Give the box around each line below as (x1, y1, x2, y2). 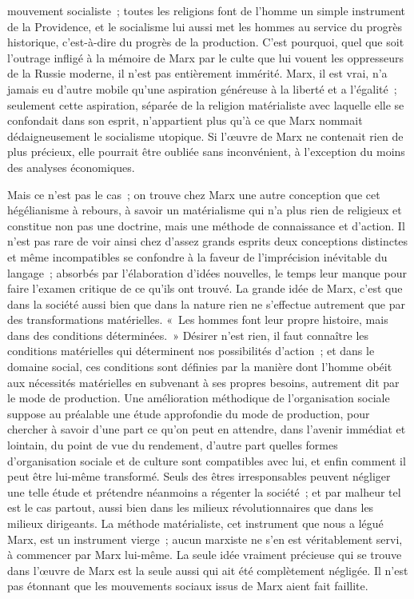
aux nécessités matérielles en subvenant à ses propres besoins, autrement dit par (7, 373, 400, 390)
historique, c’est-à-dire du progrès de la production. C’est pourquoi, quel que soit (7, 34, 404, 50)
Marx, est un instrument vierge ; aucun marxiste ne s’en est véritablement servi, (7, 530, 403, 547)
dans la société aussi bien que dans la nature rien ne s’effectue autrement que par (7, 295, 405, 312)
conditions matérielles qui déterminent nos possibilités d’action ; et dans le (7, 342, 375, 359)
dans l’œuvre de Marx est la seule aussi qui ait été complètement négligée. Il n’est (7, 561, 408, 578)
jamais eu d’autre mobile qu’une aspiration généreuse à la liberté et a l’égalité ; (7, 80, 397, 97)
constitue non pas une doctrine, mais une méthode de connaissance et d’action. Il (7, 217, 405, 234)
